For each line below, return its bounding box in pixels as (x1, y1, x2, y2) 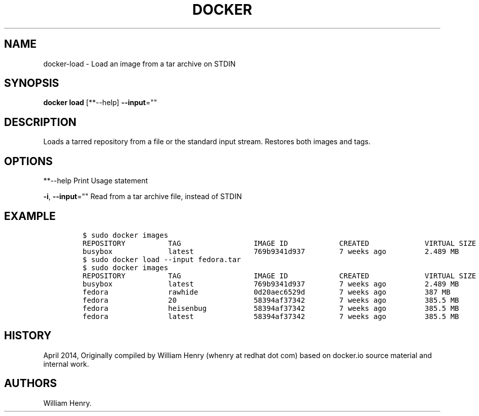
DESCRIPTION (4, 115, 77, 129)
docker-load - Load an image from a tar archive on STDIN (43, 59, 236, 68)
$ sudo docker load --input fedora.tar (82, 255, 241, 264)
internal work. (43, 359, 89, 368)
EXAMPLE (4, 209, 56, 222)
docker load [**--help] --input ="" (43, 98, 157, 107)
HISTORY (4, 329, 52, 342)
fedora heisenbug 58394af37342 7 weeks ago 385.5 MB (82, 304, 459, 312)
